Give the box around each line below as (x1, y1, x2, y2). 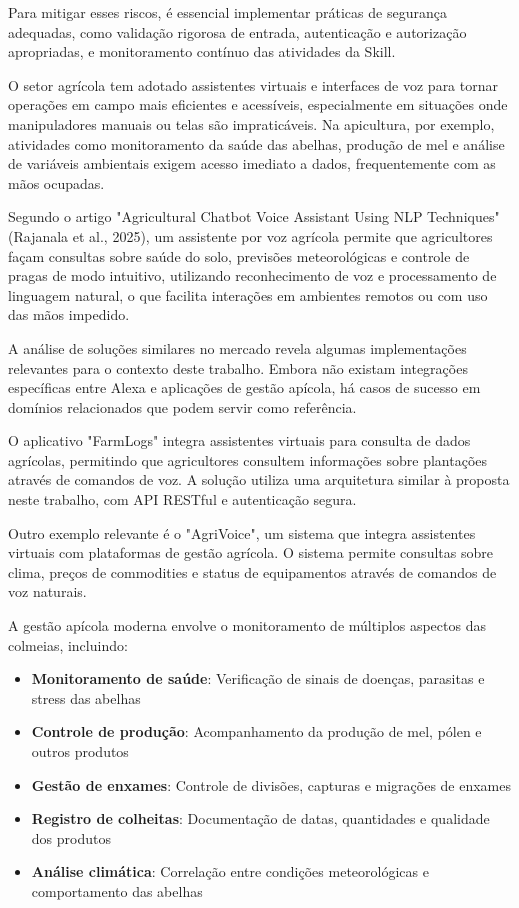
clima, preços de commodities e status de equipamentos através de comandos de (8, 561, 497, 582)
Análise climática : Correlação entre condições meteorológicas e (31, 861, 429, 882)
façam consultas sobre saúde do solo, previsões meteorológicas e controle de (8, 245, 470, 266)
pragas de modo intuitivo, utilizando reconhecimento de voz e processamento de (8, 265, 497, 286)
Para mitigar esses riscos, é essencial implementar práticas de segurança (8, 2, 447, 22)
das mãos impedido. (8, 304, 130, 325)
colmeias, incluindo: (8, 634, 128, 655)
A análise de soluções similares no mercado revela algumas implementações (8, 337, 467, 358)
